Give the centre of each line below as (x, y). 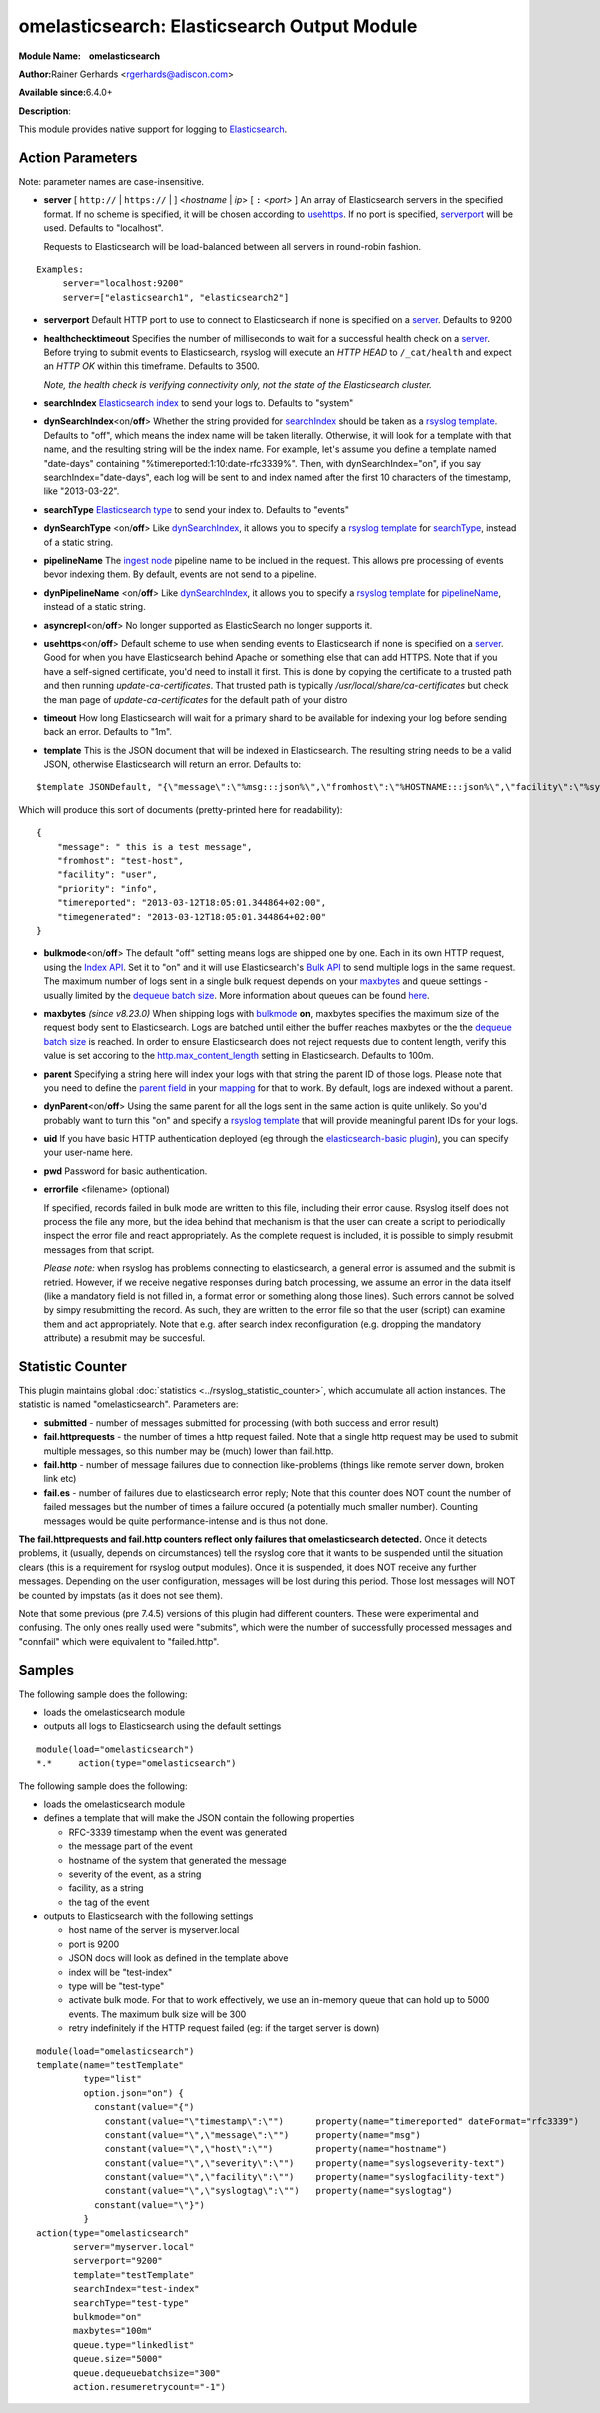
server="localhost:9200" (123, 283)
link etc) (60, 1479)
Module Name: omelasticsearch (89, 56)
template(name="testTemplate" (110, 2064)
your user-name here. (88, 1152)
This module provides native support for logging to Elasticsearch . (153, 129)
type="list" (112, 2079)
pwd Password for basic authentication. (125, 1171)
